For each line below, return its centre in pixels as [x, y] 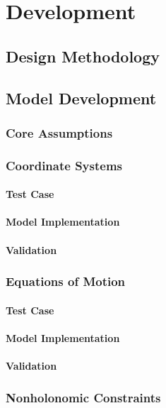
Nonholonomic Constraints [83, 397]
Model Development [81, 98]
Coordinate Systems [64, 165]
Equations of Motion [66, 281]
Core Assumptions [59, 132]
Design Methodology [83, 56]
